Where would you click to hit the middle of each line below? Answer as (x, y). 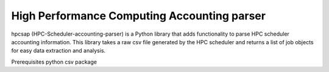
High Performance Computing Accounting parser (139, 16)
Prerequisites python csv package (54, 62)
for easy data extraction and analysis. (58, 51)
